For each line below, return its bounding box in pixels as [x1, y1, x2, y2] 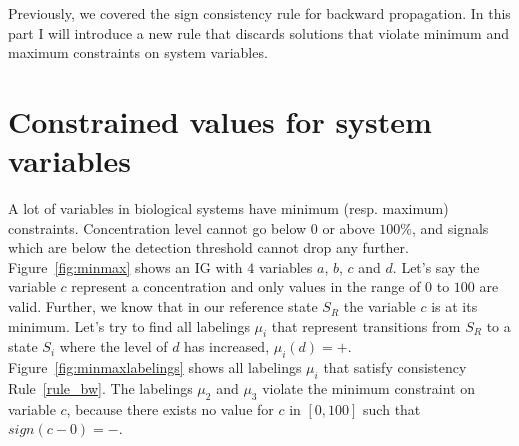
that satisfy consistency [323, 357, 467, 378]
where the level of [59, 336, 168, 357]
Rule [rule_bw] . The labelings [8, 378, 193, 399]
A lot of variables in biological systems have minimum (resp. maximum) [8, 198, 449, 219]
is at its [431, 296, 478, 317]
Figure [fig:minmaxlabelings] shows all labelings [8, 357, 302, 378]
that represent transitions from [271, 315, 461, 336]
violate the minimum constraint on [262, 378, 476, 399]
